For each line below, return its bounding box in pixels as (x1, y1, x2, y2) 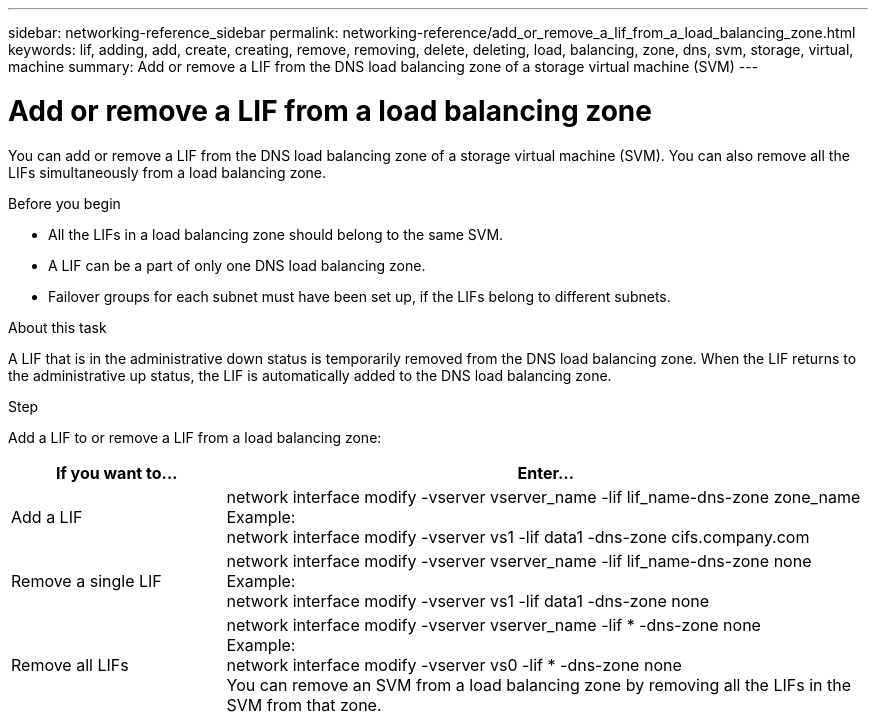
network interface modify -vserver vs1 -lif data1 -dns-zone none (226, 590, 710, 611)
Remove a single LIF (11, 570, 162, 591)
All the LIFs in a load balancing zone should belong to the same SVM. (48, 225, 504, 243)
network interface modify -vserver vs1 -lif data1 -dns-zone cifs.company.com (226, 526, 810, 547)
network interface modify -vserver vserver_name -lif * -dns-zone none (226, 614, 761, 635)
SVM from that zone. (226, 694, 382, 715)
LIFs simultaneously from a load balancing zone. (8, 163, 327, 181)
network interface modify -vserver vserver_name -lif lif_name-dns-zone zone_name (226, 486, 861, 507)
